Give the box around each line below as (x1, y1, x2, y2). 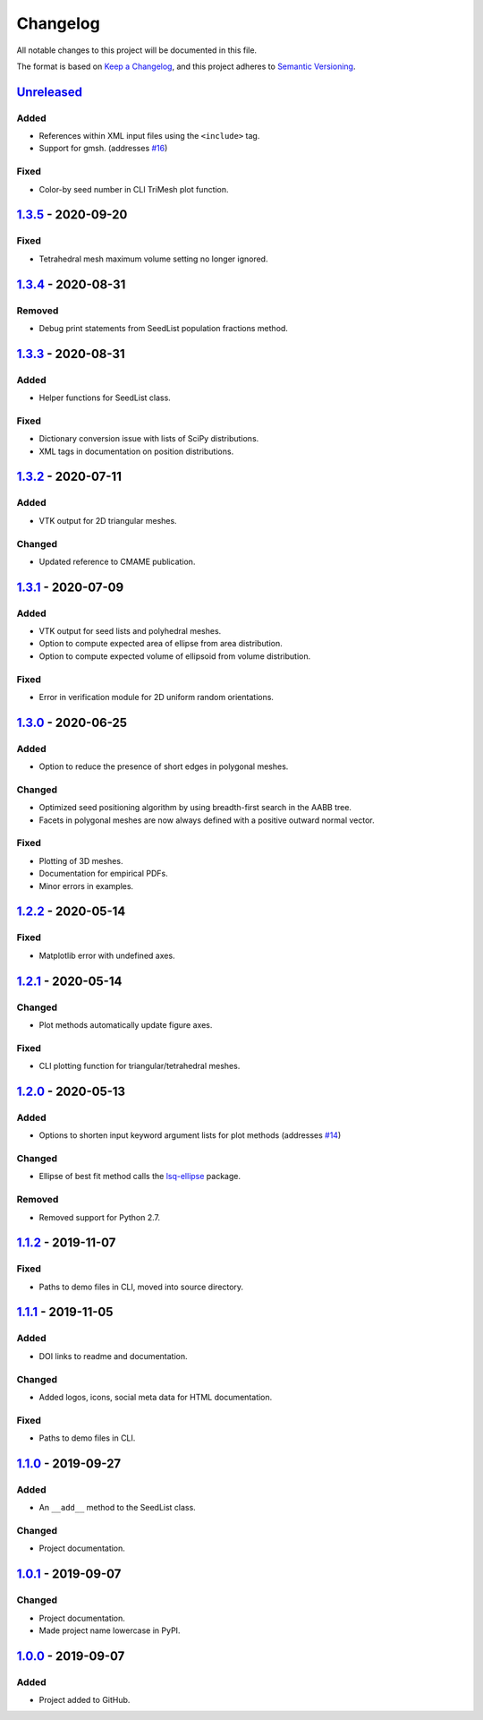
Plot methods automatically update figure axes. (38, 1019, 213, 1030)
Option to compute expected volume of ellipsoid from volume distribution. (38, 650, 311, 662)
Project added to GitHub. (38, 1695, 131, 1706)
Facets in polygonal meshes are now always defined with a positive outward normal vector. (38, 815, 375, 826)
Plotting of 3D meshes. (38, 855, 123, 866)
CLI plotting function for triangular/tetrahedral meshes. (38, 1061, 241, 1072)
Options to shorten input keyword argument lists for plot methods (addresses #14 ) (38, 1130, 342, 1141)
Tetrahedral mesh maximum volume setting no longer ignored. (38, 253, 268, 264)
